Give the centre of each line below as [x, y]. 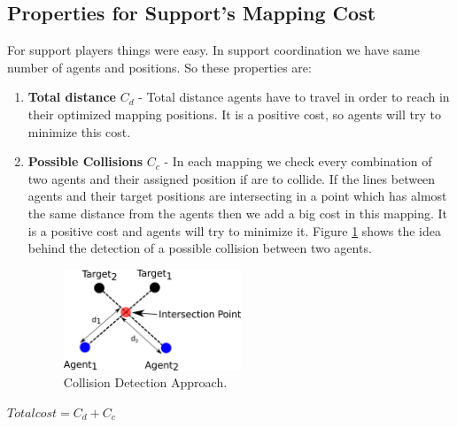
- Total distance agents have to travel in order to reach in [294, 97]
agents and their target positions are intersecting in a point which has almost [237, 196]
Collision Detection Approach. [145, 382]
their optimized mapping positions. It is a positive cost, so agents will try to [234, 114]
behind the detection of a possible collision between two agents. [200, 248]
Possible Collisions [85, 161]
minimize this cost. [79, 131]
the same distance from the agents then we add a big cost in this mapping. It [238, 213]
